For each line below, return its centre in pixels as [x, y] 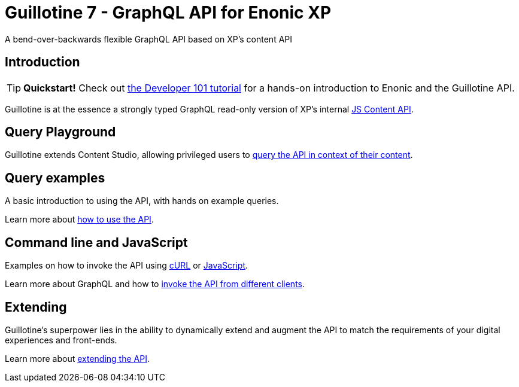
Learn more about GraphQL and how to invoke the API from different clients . [155, 284]
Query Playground [60, 132]
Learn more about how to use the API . [79, 220]
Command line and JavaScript [96, 242]
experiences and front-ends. [61, 340]
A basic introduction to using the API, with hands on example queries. [142, 201]
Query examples [55, 178]
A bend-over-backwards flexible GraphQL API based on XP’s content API [149, 39]
